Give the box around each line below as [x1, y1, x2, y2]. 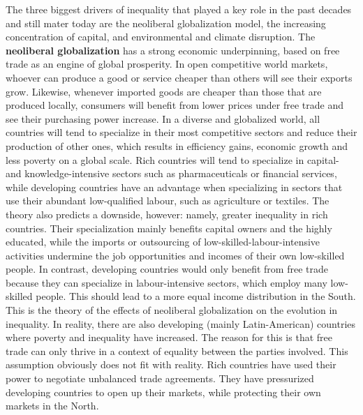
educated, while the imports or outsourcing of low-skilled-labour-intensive [6, 234, 320, 249]
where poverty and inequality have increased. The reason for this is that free [6, 330, 332, 345]
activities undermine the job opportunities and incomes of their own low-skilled [6, 248, 345, 262]
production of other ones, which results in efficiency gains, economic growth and [6, 138, 348, 153]
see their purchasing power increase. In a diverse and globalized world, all [6, 111, 320, 126]
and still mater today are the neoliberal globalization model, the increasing [6, 15, 326, 30]
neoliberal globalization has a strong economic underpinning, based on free [6, 43, 340, 57]
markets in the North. [6, 398, 99, 413]
